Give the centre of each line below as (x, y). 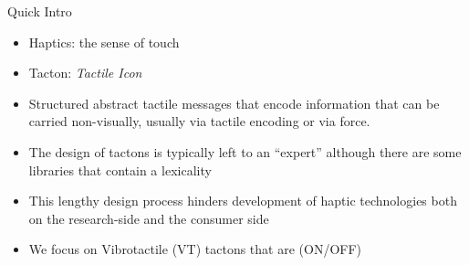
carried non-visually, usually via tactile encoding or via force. (199, 121)
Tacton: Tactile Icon (85, 73)
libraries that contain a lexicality (120, 170)
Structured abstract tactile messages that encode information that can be (234, 103)
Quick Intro (40, 11)
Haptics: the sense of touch (104, 42)
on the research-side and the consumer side (149, 218)
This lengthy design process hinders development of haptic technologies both (243, 201)
